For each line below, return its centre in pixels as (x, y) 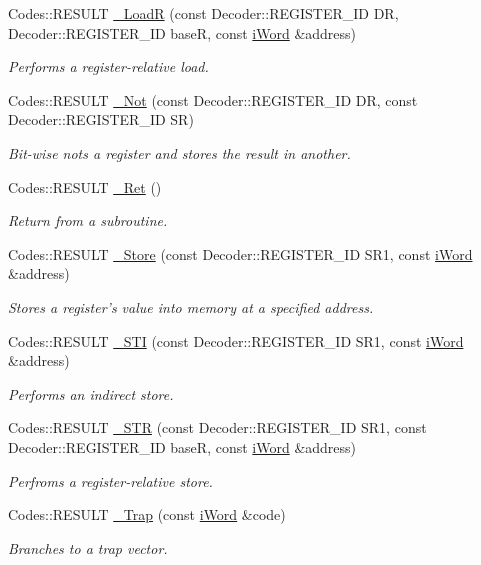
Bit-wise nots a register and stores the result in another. (179, 152)
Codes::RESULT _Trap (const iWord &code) (147, 514)
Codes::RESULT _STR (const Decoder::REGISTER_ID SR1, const (217, 427)
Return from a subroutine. (88, 220)
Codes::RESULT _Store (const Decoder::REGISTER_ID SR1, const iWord (240, 253)
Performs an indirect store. (91, 393)
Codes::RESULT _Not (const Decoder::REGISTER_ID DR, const (213, 99)
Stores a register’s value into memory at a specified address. (191, 306)
